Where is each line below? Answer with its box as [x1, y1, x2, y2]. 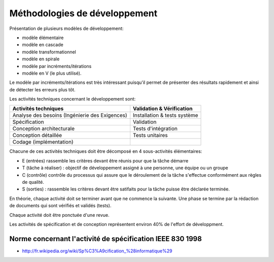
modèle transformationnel [22, 49, 76, 55]
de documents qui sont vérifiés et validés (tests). [9, 203, 112, 209]
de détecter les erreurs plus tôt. [9, 86, 76, 92]
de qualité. [22, 179, 44, 185]
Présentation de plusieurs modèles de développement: [9, 25, 124, 31]
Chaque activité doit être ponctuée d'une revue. [9, 212, 110, 218]
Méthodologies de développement [9, 8, 157, 19]
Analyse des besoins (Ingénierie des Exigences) [12, 112, 127, 119]
